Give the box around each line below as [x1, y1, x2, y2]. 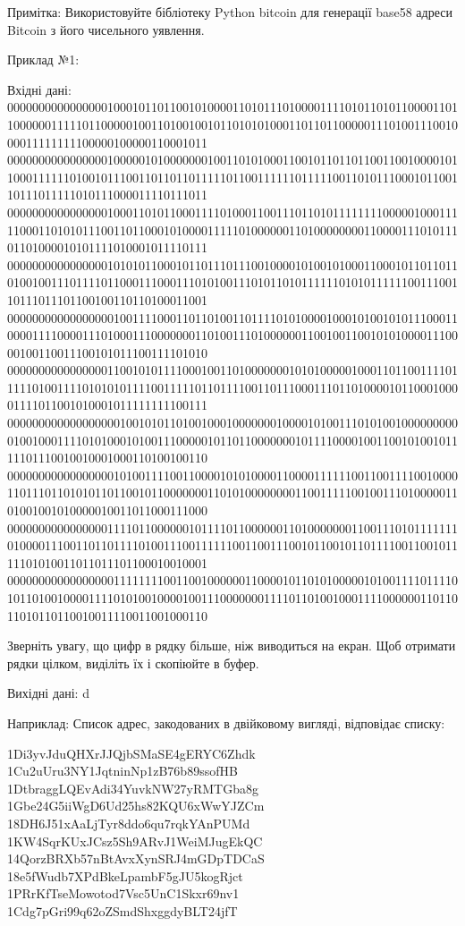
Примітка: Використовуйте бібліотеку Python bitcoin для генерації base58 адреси [7, 3, 452, 21]
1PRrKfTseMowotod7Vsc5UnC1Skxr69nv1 [7, 884, 240, 903]
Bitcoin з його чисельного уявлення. [7, 20, 205, 38]
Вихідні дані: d [7, 684, 89, 702]
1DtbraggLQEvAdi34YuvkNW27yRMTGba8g [7, 778, 258, 797]
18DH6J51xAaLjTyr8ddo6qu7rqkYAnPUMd [7, 813, 250, 832]
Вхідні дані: [7, 80, 72, 98]
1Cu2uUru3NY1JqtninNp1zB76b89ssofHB [7, 761, 238, 780]
